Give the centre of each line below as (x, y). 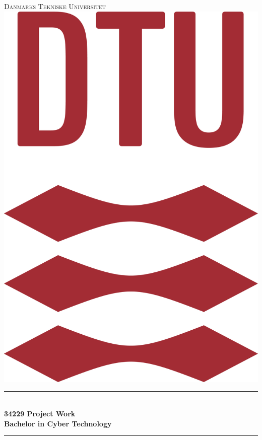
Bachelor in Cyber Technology (58, 423)
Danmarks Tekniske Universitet (55, 6)
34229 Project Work (40, 413)
